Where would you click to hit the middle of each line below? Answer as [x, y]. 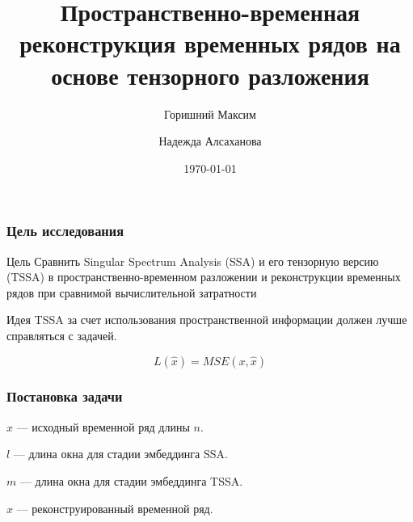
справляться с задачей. [62, 335]
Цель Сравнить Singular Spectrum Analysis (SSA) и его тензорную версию [193, 261]
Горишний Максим [210, 114]
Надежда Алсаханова [210, 141]
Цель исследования [65, 231]
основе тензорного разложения [210, 75]
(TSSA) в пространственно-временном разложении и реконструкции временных [204, 277]
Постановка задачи [65, 396]
